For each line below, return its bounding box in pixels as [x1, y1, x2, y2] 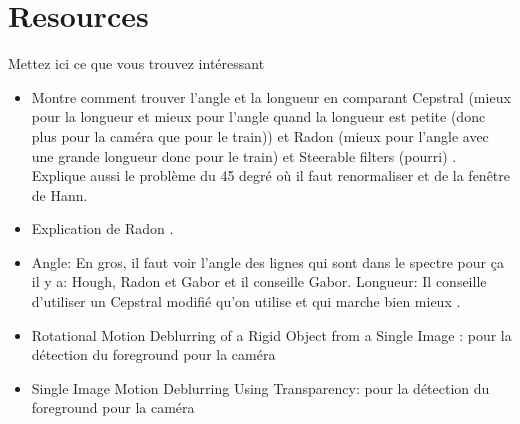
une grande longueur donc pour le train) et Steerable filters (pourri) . [31, 145, 457, 166]
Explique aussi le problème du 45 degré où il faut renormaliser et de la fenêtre [31, 165, 511, 186]
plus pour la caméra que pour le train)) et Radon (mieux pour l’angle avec [31, 125, 489, 146]
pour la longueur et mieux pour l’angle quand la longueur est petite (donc [31, 106, 486, 127]
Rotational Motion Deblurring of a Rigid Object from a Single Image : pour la [31, 324, 512, 345]
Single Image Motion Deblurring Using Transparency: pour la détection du [31, 377, 490, 398]
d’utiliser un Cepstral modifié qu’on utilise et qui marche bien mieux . [31, 291, 461, 312]
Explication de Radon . [31, 218, 174, 239]
